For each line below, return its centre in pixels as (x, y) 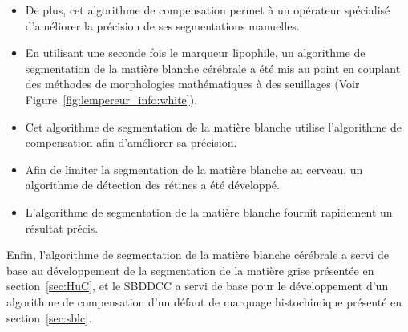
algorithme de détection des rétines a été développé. (152, 185)
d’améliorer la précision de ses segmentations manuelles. (162, 25)
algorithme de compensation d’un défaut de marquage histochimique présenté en (204, 301)
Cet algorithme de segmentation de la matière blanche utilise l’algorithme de (214, 126)
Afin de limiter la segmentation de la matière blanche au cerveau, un (194, 169)
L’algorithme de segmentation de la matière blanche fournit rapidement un (209, 211)
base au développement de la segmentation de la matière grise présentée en (190, 270)
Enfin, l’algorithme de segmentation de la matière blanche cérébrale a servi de (198, 255)
